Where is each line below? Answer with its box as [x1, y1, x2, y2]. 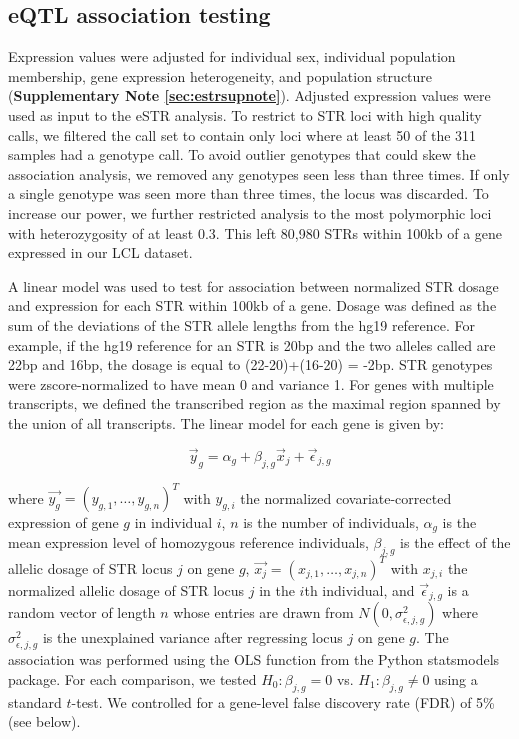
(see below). [8, 711, 81, 732]
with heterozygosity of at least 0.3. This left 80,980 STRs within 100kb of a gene [8, 222, 503, 243]
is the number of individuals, [243, 512, 419, 532]
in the [259, 579, 295, 600]
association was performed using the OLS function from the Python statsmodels [8, 649, 500, 670]
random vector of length [8, 602, 156, 623]
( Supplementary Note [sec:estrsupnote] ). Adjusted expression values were [8, 85, 491, 106]
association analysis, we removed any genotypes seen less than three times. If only [8, 163, 510, 184]
